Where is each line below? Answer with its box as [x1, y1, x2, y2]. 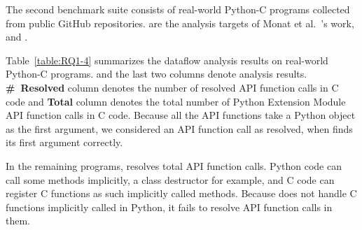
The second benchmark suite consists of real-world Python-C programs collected [6, 2, 350, 16]
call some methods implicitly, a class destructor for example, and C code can [6, 172, 335, 187]
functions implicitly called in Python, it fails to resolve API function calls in [6, 199, 333, 214]
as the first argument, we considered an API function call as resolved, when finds [6, 121, 353, 136]
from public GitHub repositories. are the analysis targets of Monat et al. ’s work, [6, 15, 354, 30]
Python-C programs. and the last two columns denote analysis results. [6, 66, 307, 81]
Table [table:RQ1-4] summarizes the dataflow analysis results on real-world [6, 52, 328, 67]
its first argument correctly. [6, 135, 123, 150]
